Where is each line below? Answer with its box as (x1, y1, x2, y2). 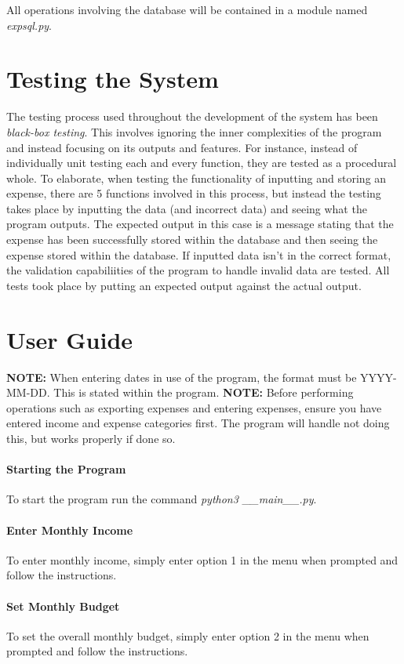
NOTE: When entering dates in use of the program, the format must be (6, 368, 357, 385)
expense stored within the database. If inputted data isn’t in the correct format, (6, 246, 391, 263)
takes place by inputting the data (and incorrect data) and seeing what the (6, 200, 367, 216)
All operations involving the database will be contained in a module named (6, 2, 368, 17)
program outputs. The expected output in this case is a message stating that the (6, 216, 394, 232)
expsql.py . (6, 16, 53, 33)
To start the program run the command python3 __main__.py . (6, 491, 317, 507)
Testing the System (6, 63, 219, 95)
